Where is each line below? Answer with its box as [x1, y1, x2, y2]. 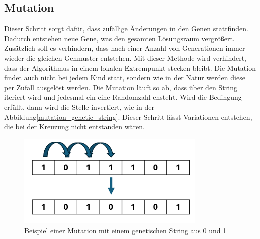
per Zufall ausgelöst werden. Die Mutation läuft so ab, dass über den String [4, 82, 237, 92]
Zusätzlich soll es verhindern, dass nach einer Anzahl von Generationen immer [4, 43, 245, 53]
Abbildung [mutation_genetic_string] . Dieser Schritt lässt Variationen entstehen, [4, 111, 252, 122]
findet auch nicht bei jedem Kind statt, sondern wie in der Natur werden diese [4, 72, 245, 83]
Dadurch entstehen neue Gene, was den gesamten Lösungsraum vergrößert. [4, 33, 235, 43]
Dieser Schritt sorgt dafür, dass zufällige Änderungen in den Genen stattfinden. [4, 23, 248, 34]
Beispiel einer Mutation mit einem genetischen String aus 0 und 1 [24, 225, 227, 235]
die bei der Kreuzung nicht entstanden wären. [4, 121, 145, 132]
